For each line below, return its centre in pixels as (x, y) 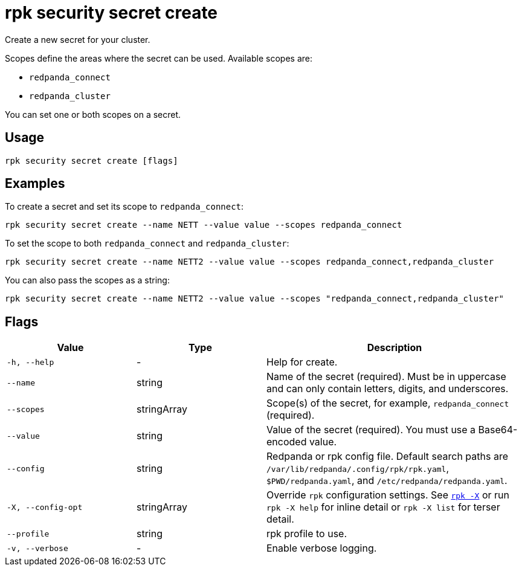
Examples (35, 184)
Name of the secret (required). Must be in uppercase (386, 377)
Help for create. (302, 362)
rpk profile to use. (307, 534)
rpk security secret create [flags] (92, 160)
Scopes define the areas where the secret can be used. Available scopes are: (159, 58)
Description (395, 348)
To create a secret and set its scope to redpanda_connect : (124, 207)
